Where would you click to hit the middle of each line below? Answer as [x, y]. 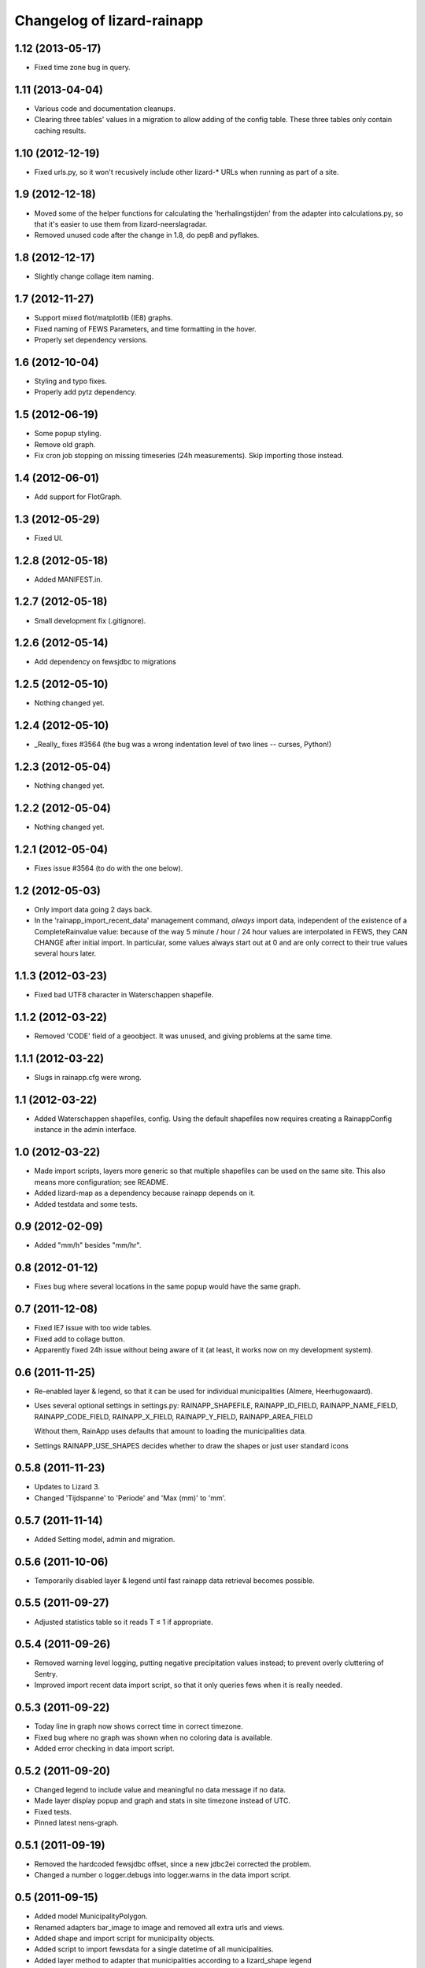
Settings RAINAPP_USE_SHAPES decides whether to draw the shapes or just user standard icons [192, 1445]
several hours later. [65, 953]
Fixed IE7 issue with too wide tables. [93, 1328]
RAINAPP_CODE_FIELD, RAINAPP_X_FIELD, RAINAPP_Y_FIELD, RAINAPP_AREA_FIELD [174, 1416]
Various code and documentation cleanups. [105, 108]
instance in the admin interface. [85, 1130]
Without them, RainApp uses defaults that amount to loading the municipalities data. [170, 1431]
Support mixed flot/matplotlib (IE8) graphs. [103, 318]
